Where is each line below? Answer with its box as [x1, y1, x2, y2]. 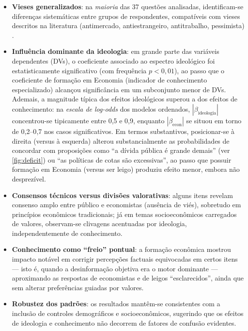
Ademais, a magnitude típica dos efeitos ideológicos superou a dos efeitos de [12, 94, 238, 104]
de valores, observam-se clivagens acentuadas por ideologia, [12, 218, 187, 229]
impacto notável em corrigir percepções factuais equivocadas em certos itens [12, 254, 238, 264]
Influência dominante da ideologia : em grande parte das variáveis [12, 46, 219, 56]
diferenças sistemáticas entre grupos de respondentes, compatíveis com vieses [12, 11, 240, 21]
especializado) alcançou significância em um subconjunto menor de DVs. [12, 84, 226, 94]
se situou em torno [186, 115, 242, 125]
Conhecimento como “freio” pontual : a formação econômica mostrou [12, 244, 231, 254]
